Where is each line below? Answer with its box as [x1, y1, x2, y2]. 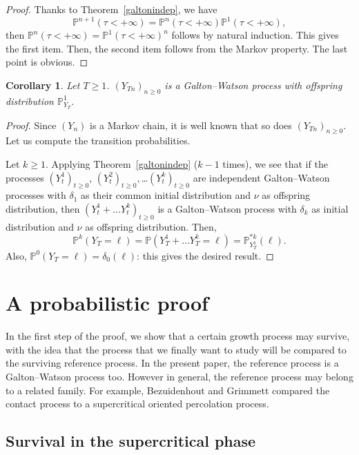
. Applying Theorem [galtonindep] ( [46, 156, 198, 171]
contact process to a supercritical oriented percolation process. [6, 396, 269, 411]
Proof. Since [6, 117, 57, 132]
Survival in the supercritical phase [6, 430, 256, 452]
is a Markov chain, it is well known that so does [90, 117, 292, 132]
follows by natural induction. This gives [171, 28, 339, 42]
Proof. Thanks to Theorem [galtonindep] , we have [6, 2, 217, 16]
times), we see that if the [222, 156, 328, 171]
